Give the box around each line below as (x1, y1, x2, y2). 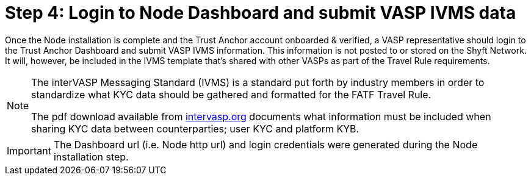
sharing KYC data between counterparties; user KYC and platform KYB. (31, 122, 359, 135)
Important (7, 144, 51, 157)
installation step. (53, 150, 129, 163)
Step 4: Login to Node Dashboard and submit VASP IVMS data (5, 2, 516, 23)
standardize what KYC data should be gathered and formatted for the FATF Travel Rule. (31, 88, 432, 101)
